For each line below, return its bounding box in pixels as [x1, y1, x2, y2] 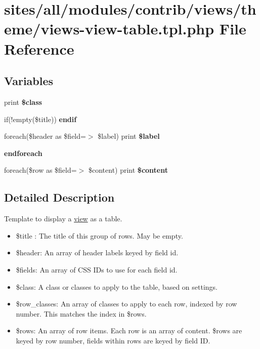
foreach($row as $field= [4, 165, 77, 175]
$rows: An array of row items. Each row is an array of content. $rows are [16, 325, 242, 336]
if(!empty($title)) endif [4, 113, 77, 124]
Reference [4, 38, 74, 59]
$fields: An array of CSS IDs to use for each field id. [16, 264, 178, 275]
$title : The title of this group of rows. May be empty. [16, 230, 183, 241]
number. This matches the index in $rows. [16, 308, 147, 319]
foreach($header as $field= [4, 131, 86, 141]
